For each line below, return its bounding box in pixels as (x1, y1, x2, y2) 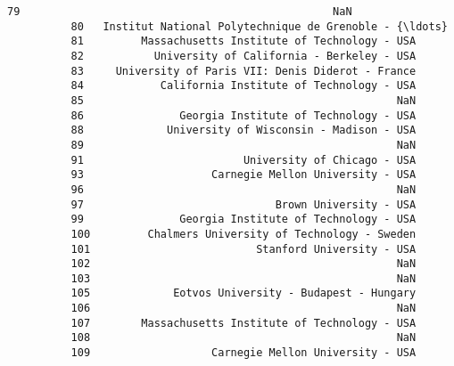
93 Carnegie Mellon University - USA (70, 168, 417, 182)
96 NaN (70, 183, 417, 196)
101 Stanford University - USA (70, 242, 417, 256)
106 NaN (70, 302, 417, 315)
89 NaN (70, 138, 417, 151)
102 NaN (70, 257, 417, 271)
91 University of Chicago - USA (70, 153, 417, 167)
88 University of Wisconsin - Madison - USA (70, 124, 417, 137)
